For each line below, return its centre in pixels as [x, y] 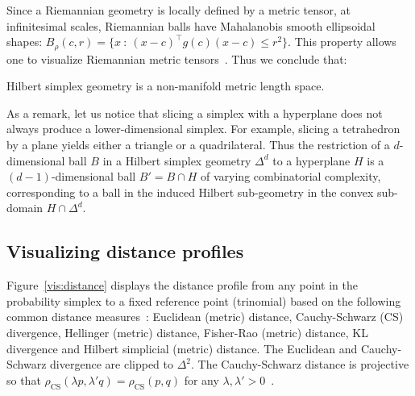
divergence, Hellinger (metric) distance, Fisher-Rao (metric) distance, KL [187, 332]
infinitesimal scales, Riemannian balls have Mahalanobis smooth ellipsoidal [191, 25]
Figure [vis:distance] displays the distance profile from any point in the [182, 285]
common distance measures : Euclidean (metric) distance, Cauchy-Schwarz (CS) [205, 317]
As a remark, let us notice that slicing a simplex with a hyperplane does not [195, 113]
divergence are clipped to [112, 364]
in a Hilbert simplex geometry [177, 160]
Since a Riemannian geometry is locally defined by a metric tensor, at [179, 10]
